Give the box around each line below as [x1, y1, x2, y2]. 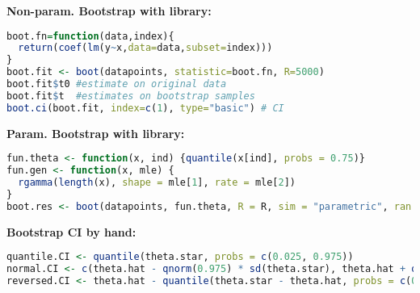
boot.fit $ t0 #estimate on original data [6, 78, 227, 90]
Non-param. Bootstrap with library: [6, 2, 212, 19]
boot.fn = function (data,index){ [6, 30, 174, 42]
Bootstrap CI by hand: [6, 223, 136, 240]
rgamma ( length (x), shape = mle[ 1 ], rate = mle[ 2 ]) [18, 177, 296, 189]
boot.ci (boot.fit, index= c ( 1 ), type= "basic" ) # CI [6, 102, 284, 114]
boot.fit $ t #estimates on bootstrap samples [6, 90, 255, 102]
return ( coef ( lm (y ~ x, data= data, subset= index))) [18, 42, 273, 54]
